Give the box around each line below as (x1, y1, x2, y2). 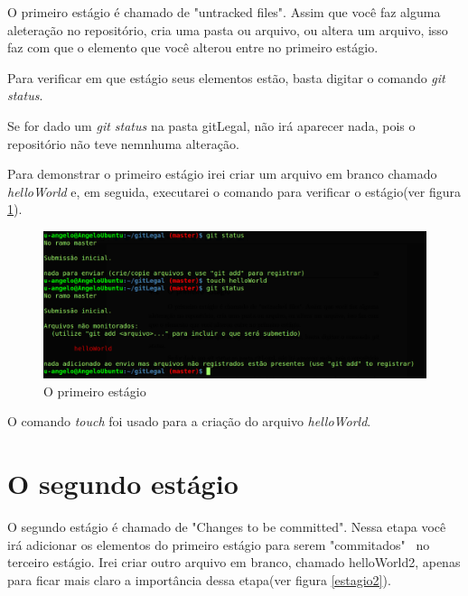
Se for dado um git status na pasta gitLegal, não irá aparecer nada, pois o (7, 116, 416, 135)
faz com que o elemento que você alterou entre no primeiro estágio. (7, 38, 379, 57)
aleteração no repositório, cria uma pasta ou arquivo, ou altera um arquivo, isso (7, 20, 448, 39)
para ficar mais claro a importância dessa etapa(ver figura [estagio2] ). (7, 570, 391, 589)
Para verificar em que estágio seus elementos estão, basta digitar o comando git (7, 68, 445, 87)
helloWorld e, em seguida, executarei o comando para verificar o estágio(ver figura (7, 182, 461, 200)
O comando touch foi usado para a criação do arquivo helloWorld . (7, 412, 371, 431)
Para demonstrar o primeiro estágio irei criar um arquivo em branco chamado (7, 164, 437, 183)
